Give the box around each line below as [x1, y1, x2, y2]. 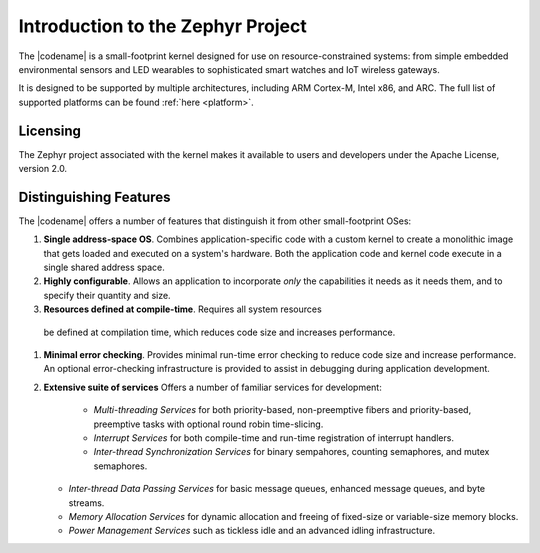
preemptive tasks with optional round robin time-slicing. [93, 418, 324, 430]
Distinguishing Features [18, 188, 171, 205]
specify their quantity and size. [43, 289, 171, 301]
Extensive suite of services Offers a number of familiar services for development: [43, 381, 382, 393]
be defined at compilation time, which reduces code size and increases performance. [43, 326, 396, 338]
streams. [68, 496, 105, 509]
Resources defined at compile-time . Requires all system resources [43, 303, 322, 315]
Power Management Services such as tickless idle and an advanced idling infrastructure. [68, 525, 435, 537]
